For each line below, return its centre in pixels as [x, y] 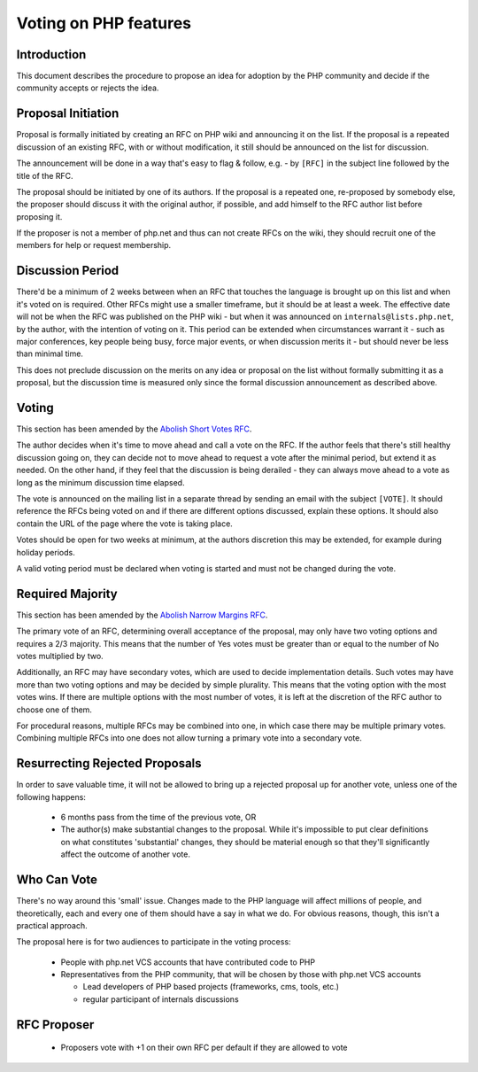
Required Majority [67, 594]
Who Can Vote [57, 880]
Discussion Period [68, 271]
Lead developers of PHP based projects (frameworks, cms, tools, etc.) [211, 987]
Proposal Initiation [68, 114]
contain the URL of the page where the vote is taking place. [125, 524]
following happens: [51, 796]
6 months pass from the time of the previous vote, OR [158, 817]
